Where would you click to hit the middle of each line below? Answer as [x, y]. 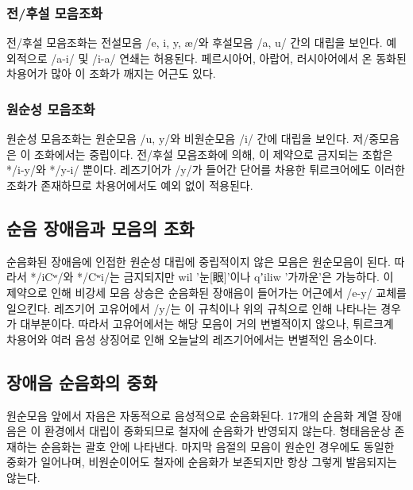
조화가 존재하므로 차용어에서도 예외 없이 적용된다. [130, 185]
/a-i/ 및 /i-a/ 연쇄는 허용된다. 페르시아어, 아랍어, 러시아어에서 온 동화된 [229, 58]
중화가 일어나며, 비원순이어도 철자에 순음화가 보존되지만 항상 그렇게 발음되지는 [202, 462]
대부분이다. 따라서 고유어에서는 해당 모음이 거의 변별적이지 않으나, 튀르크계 [207, 324]
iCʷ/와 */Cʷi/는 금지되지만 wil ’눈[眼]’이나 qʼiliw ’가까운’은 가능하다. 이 [218, 277]
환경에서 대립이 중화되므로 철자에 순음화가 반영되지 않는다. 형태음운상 [217, 431]
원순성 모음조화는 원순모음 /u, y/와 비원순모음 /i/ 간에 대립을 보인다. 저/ [188, 139]
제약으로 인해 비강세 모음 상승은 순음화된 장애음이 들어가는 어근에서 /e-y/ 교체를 [206, 292]
